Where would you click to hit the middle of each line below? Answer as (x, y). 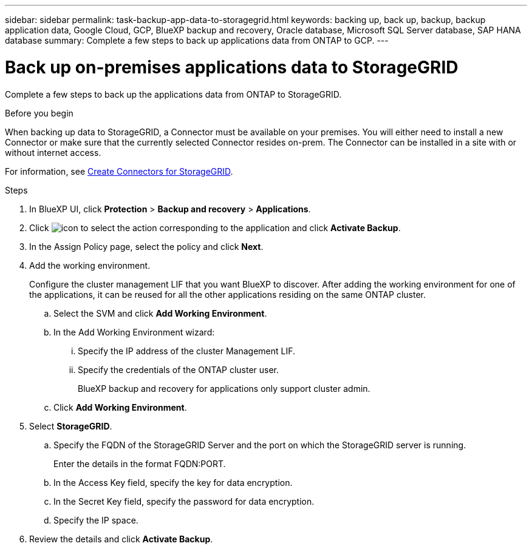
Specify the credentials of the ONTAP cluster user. (179, 369)
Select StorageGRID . (71, 426)
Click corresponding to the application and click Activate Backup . (215, 227)
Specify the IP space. (96, 520)
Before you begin (39, 113)
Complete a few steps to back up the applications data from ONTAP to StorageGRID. (173, 94)
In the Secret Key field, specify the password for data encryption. (184, 501)
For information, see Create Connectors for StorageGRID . (119, 171)
